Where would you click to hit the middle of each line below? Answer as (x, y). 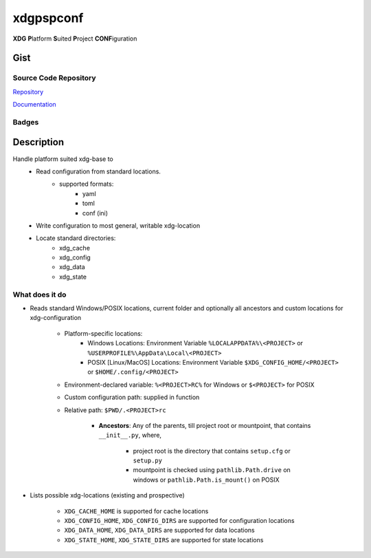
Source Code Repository (54, 78)
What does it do (40, 294)
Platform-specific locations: (103, 333)
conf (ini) (95, 213)
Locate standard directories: (76, 238)
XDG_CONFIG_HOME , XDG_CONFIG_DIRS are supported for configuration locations (179, 521)
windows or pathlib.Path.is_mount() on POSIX (206, 480)
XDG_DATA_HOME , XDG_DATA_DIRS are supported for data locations (159, 530)
